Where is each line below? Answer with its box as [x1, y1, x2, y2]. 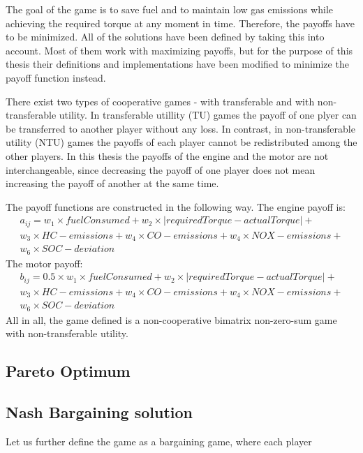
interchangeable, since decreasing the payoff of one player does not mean [6, 162, 316, 177]
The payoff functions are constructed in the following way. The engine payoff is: [6, 199, 346, 214]
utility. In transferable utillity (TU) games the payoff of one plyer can [59, 107, 357, 122]
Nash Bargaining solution [6, 401, 193, 423]
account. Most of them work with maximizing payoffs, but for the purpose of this [6, 43, 353, 57]
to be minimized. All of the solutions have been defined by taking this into [6, 29, 325, 44]
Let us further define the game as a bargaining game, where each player [6, 433, 312, 448]
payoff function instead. [6, 70, 106, 84]
